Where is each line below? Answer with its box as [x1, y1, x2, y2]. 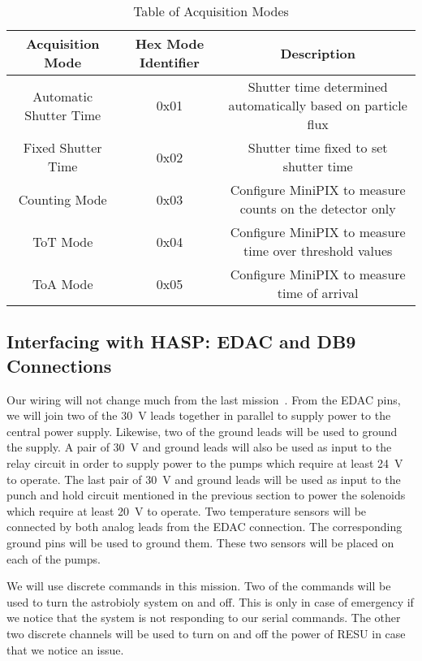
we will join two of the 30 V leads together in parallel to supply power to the [6, 407, 391, 424]
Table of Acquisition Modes [133, 2, 289, 20]
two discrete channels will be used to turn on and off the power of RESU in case [6, 624, 406, 642]
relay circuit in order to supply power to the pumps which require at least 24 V [6, 454, 403, 471]
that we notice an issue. [6, 641, 124, 658]
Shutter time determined [248, 77, 388, 96]
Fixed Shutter [23, 138, 102, 157]
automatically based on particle [228, 96, 407, 114]
